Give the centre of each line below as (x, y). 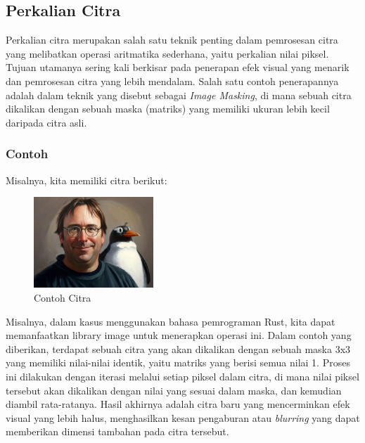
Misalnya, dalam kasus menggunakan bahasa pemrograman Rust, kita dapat (171, 321)
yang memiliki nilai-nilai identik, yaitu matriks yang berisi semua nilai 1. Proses (178, 362)
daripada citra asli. (46, 122)
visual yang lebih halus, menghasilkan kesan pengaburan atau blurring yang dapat (183, 417)
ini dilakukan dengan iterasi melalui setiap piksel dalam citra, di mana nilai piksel (182, 376)
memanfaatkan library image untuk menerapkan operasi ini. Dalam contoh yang (179, 335)
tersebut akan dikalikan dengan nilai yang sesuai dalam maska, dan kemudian (174, 390)
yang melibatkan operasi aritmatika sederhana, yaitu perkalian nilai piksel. (167, 53)
